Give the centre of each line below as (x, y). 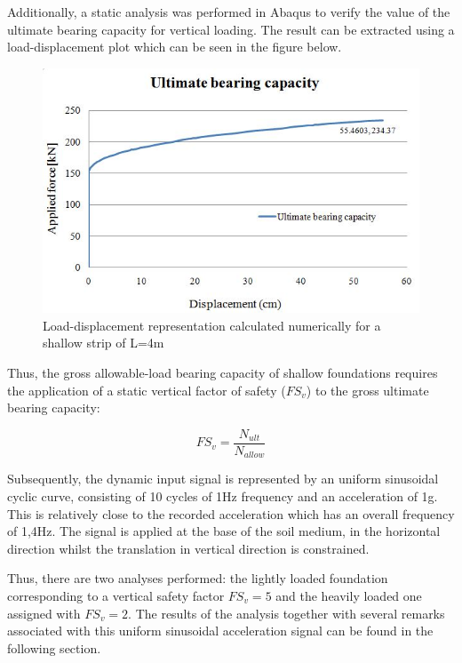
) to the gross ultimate (367, 390)
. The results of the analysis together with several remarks (287, 613)
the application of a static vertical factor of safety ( (147, 390)
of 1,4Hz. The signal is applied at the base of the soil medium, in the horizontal (224, 531)
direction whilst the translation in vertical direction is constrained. (188, 548)
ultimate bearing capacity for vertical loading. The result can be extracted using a (231, 29)
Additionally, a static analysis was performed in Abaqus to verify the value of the (229, 12)
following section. (54, 647)
